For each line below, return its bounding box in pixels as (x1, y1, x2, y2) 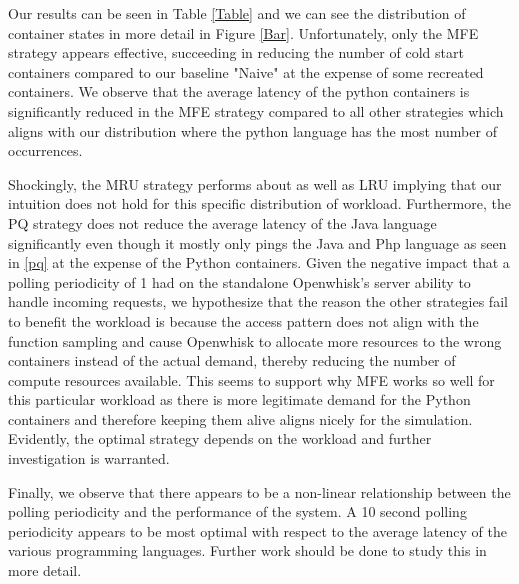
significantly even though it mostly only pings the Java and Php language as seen (8, 232, 507, 253)
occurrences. (8, 140, 83, 161)
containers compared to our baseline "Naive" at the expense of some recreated (8, 61, 484, 82)
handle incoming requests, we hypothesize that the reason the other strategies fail (8, 291, 508, 312)
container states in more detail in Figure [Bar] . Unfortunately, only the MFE (8, 22, 479, 43)
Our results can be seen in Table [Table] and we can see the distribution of (8, 3, 466, 23)
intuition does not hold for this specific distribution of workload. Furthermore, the (8, 193, 511, 214)
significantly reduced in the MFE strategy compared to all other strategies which (8, 100, 504, 121)
